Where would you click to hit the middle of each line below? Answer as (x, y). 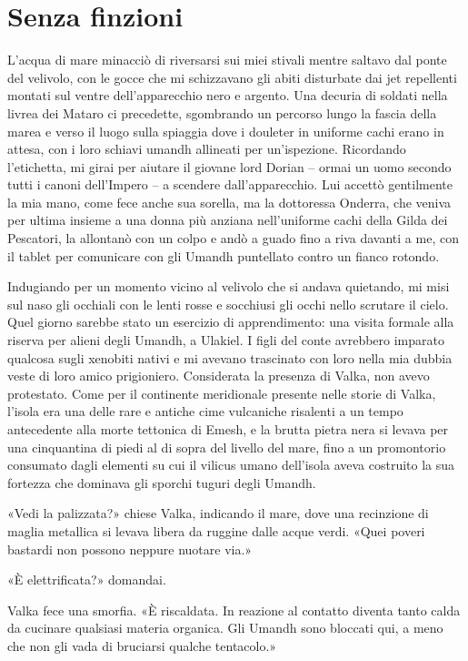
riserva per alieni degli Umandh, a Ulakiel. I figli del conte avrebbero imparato (226, 340)
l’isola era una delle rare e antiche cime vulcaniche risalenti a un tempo (205, 411)
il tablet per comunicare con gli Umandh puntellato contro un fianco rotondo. (224, 255)
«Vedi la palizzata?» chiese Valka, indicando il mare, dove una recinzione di (218, 513)
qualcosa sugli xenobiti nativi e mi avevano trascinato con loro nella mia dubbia (230, 357)
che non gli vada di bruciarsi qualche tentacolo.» (142, 645)
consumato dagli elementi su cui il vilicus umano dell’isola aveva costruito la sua (231, 465)
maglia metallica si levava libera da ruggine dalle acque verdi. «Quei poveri (216, 530)
